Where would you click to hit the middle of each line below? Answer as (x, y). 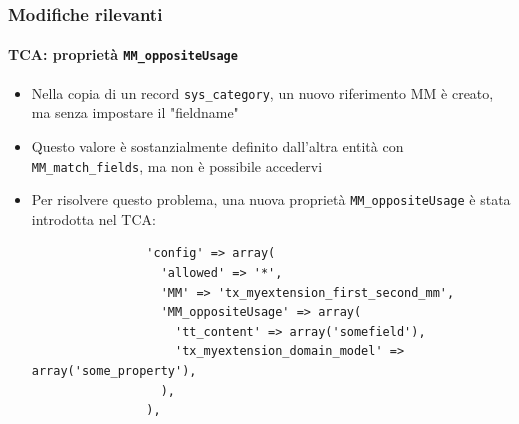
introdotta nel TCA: (93, 218)
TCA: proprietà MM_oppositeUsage (123, 54)
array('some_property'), (114, 371)
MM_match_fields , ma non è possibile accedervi (177, 165)
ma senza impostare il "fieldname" (135, 112)
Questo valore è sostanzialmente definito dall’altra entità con (217, 145)
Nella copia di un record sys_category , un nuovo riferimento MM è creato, (262, 92)
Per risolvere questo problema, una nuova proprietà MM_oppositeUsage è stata (271, 199)
